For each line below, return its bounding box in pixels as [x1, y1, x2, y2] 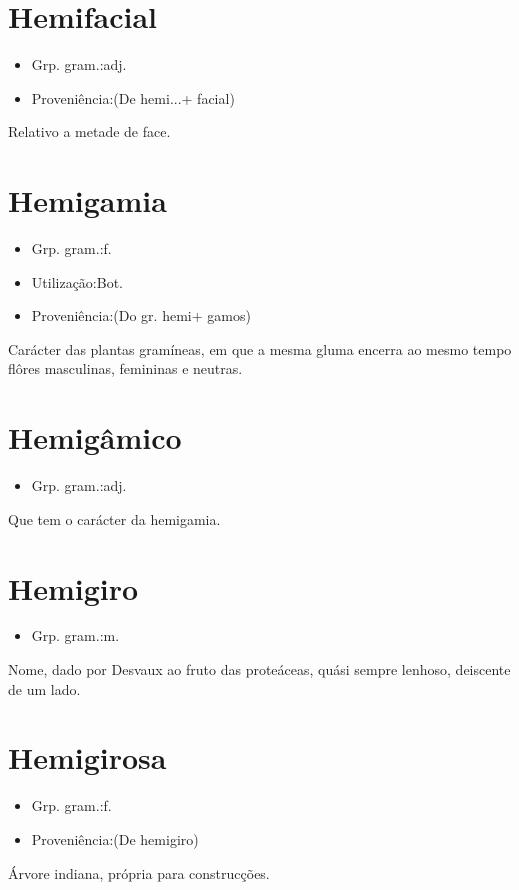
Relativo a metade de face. [8, 121, 171, 142]
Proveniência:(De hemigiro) [31, 828, 199, 849]
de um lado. [8, 678, 81, 699]
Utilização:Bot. [31, 271, 123, 292]
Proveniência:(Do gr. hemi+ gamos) [31, 305, 251, 326]
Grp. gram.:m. [31, 625, 120, 646]
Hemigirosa [8, 737, 167, 778]
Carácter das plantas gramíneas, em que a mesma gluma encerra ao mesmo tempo [8, 338, 512, 359]
